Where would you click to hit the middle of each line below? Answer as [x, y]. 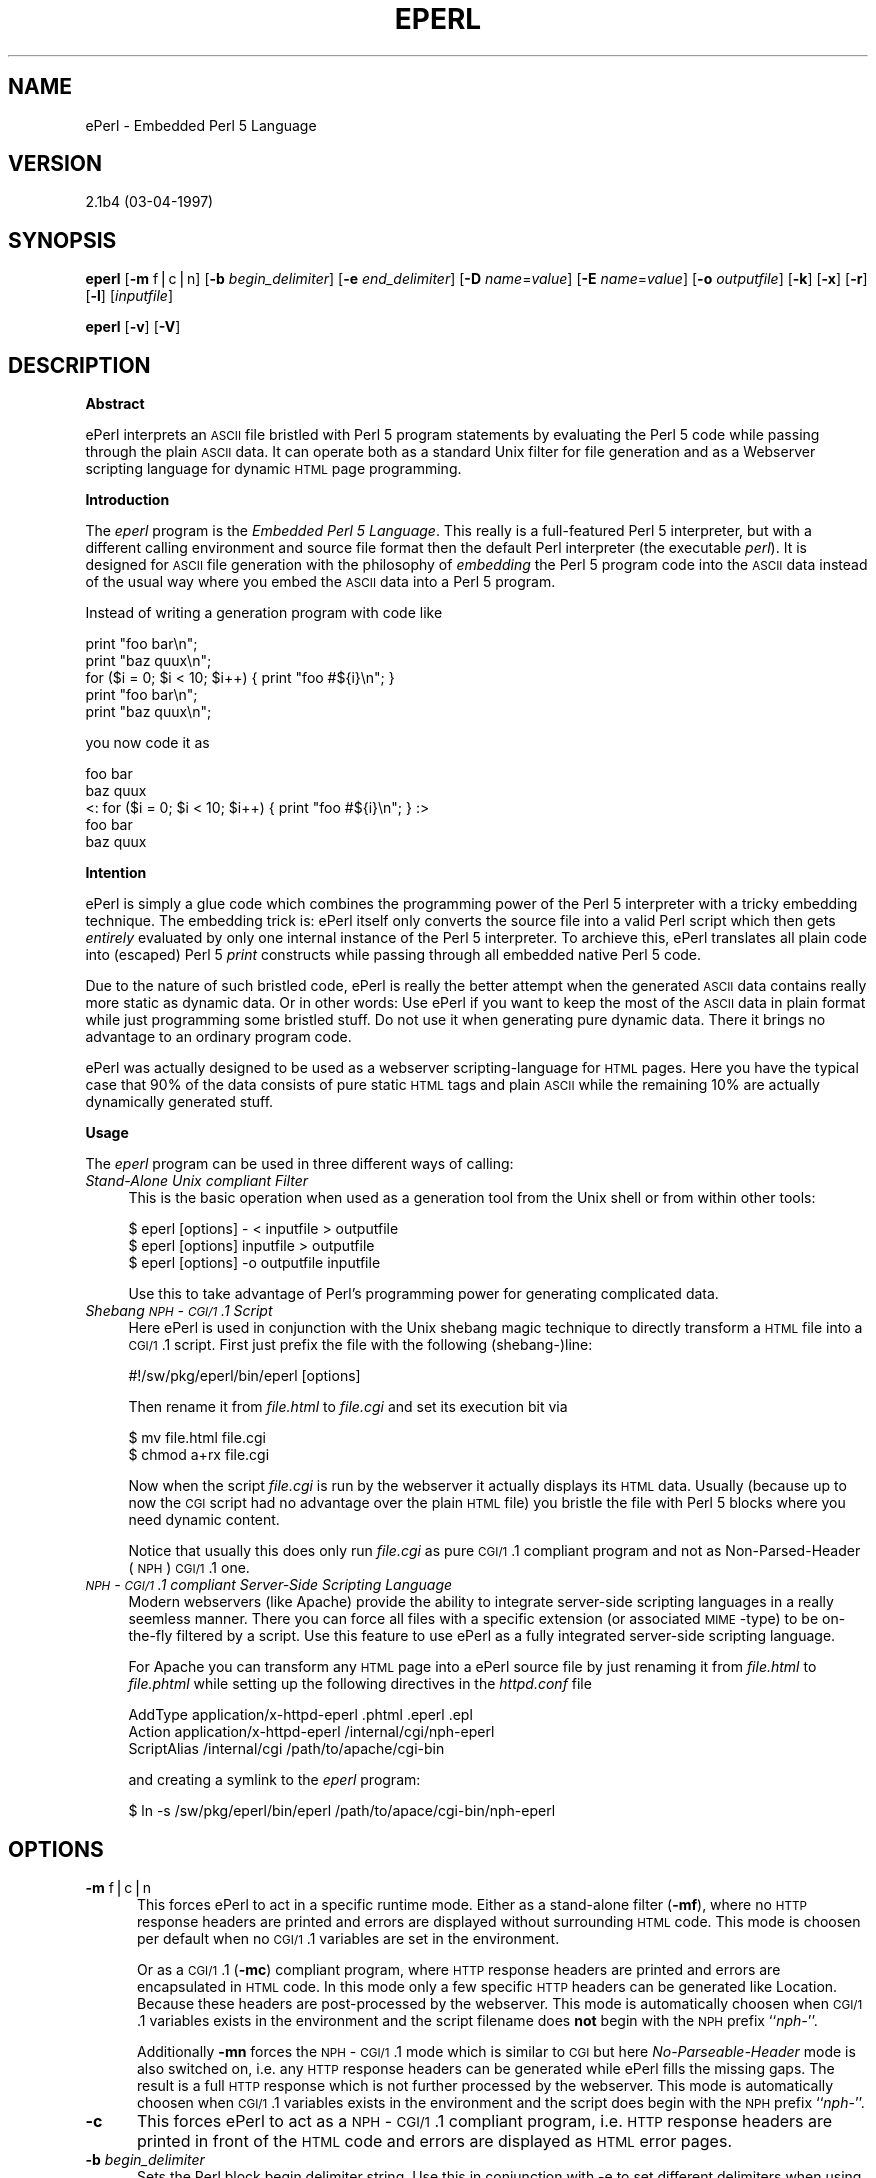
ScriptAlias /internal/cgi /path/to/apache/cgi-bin [286, 1749]
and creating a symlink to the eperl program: [274, 1780]
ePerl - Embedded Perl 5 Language [201, 125]
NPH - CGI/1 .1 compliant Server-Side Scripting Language [269, 1585]
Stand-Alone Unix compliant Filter [197, 1181]
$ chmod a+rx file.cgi [199, 1455]
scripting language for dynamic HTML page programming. [273, 469]
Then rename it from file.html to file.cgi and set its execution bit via [348, 1407]
